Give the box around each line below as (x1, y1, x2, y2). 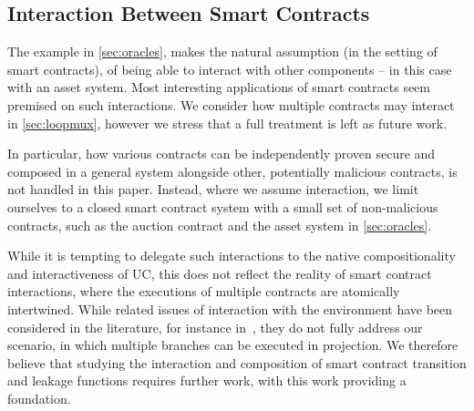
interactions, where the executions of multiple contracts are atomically (7, 282, 400, 301)
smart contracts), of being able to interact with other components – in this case (7, 59, 452, 78)
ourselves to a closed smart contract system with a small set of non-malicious (7, 197, 438, 216)
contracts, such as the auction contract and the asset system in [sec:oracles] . (7, 215, 432, 234)
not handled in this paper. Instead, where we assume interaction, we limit (7, 180, 419, 199)
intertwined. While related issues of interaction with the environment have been (7, 299, 453, 318)
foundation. (7, 388, 71, 407)
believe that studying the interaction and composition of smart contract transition (7, 353, 467, 372)
